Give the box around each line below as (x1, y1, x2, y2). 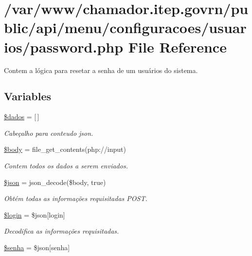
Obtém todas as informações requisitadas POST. (4, 193, 147, 203)
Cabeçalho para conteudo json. (4, 128, 93, 138)
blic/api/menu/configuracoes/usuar (4, 18, 247, 37)
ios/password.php (4, 37, 124, 56)
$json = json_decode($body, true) (4, 177, 106, 187)
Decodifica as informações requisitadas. (4, 226, 119, 236)
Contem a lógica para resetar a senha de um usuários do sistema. (4, 65, 198, 75)
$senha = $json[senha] (4, 242, 70, 253)
